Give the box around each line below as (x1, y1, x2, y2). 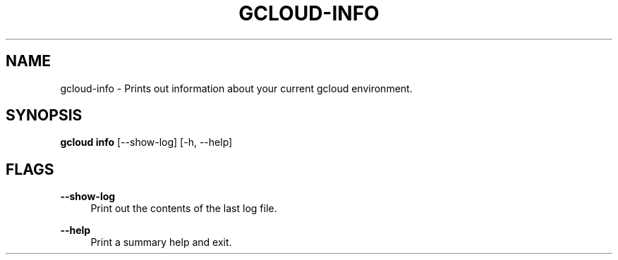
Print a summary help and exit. (90, 236, 232, 249)
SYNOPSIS (6, 106, 83, 125)
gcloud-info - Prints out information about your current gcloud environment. (60, 82, 413, 94)
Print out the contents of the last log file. (90, 202, 277, 215)
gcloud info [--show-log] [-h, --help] (60, 136, 233, 149)
